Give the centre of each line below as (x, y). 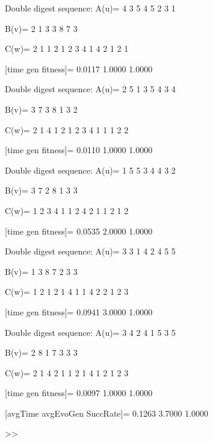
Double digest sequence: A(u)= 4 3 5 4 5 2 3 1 (90, 8)
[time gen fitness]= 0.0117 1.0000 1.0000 (79, 68)
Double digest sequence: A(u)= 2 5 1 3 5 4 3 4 (90, 89)
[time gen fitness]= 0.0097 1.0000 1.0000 (79, 393)
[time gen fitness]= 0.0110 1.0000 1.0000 (79, 150)
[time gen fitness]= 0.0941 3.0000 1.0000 (79, 311)
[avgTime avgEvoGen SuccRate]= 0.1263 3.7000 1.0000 (107, 413)
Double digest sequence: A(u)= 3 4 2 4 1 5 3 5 (90, 332)
